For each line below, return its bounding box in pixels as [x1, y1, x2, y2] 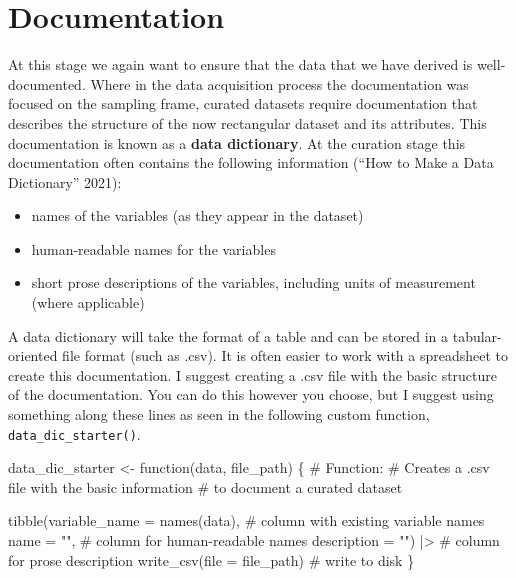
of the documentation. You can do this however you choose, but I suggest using [8, 384, 494, 405]
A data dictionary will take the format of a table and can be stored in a [8, 325, 449, 346]
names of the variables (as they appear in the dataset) [31, 205, 364, 226]
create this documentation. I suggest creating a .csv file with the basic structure [8, 364, 498, 385]
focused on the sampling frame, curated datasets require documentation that [8, 93, 478, 114]
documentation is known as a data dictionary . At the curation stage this [8, 132, 466, 153]
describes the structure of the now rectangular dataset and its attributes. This [8, 112, 487, 133]
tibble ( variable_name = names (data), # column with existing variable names [8, 510, 485, 531]
